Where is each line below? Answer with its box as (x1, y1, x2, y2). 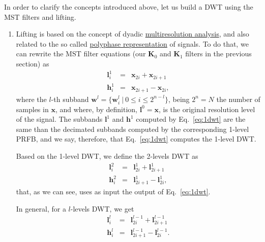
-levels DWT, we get (70, 203, 134, 214)
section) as (16, 58, 49, 68)
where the (16, 93, 47, 104)
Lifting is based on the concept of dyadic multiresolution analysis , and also (16, 28, 249, 39)
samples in (16, 103, 49, 114)
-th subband (51, 93, 89, 104)
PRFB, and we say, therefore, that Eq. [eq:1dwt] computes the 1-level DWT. (16, 133, 256, 144)
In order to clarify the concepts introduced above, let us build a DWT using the (4, 2, 253, 12)
